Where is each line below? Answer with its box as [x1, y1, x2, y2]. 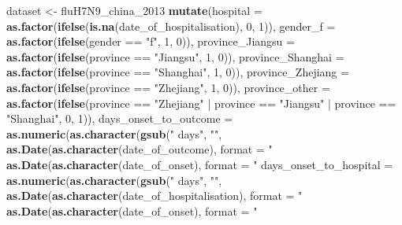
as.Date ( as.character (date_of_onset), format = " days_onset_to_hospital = [6, 156, 393, 172]
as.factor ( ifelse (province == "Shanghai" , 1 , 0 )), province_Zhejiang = [6, 64, 349, 80]
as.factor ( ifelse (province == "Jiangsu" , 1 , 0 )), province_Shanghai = [6, 48, 344, 65]
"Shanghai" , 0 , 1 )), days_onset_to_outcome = [6, 110, 233, 127]
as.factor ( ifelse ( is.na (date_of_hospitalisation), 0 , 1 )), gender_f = [6, 17, 336, 34]
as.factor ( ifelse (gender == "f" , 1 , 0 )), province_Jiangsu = [6, 33, 295, 50]
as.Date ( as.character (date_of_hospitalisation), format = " [6, 187, 303, 204]
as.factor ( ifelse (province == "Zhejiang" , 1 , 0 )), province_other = [6, 79, 330, 95]
